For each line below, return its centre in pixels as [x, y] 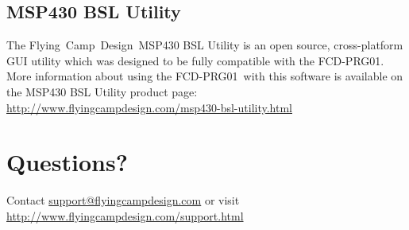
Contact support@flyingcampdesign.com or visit [123, 200]
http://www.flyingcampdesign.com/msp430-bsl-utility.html [149, 107]
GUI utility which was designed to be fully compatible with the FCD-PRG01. [195, 60]
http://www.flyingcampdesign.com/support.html [125, 215]
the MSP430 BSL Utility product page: [102, 91]
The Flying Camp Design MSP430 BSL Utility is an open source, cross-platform [205, 45]
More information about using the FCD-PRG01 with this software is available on [205, 76]
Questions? [67, 162]
